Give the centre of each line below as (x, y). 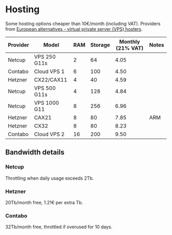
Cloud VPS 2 (49, 134)
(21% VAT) (130, 48)
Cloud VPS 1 (49, 71)
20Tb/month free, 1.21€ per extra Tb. (44, 202)
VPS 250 (45, 56)
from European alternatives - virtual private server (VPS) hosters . (74, 29)
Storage (100, 45)
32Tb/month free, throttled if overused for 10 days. (59, 227)
